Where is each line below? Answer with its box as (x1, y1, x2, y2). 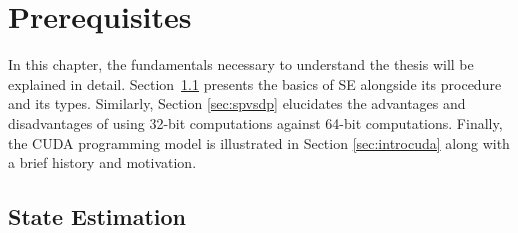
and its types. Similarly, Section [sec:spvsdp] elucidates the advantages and (8, 93, 466, 114)
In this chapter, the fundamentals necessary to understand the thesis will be (8, 54, 474, 75)
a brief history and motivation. (8, 152, 197, 173)
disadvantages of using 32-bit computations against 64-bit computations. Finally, (8, 112, 503, 133)
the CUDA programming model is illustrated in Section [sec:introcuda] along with (8, 132, 510, 153)
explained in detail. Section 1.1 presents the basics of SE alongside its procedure (8, 73, 502, 94)
